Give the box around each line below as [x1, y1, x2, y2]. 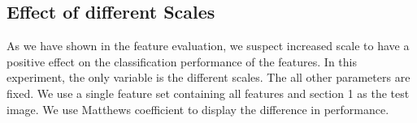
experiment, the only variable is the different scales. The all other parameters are [7, 69, 410, 86]
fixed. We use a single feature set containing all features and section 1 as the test [7, 84, 410, 101]
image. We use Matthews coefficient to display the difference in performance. [7, 100, 389, 117]
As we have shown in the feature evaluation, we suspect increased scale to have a [7, 37, 410, 54]
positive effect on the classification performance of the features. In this [7, 53, 357, 70]
